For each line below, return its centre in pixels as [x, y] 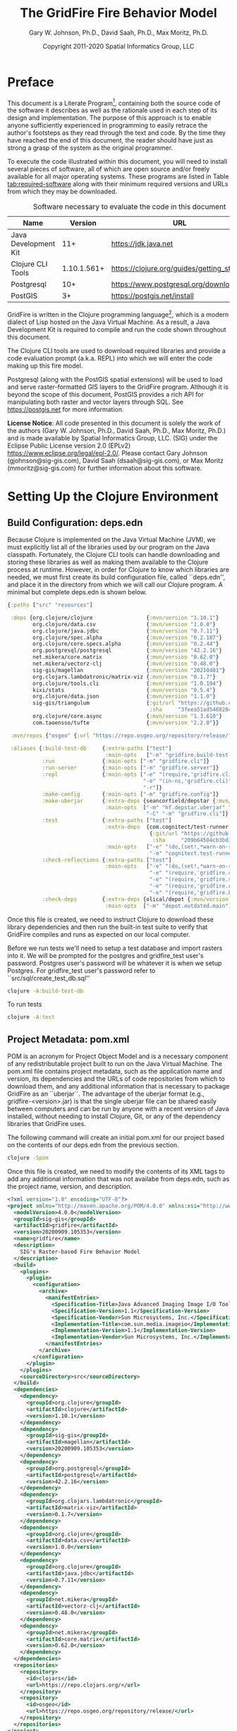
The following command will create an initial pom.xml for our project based [116, 1137]
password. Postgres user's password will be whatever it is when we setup [115, 963]
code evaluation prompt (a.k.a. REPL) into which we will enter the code [110, 358]
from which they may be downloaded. [62, 191]
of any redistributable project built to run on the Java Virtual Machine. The [115, 1064]
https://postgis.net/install [152, 296]
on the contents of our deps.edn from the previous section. [93, 1145]
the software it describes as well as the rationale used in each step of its [112, 110]
